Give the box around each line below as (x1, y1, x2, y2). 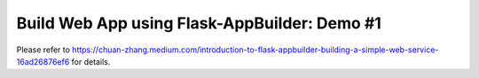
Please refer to (16, 44, 71, 55)
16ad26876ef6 (16, 56, 70, 66)
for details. (71, 56, 111, 66)
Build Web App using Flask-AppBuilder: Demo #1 (16, 13, 381, 33)
